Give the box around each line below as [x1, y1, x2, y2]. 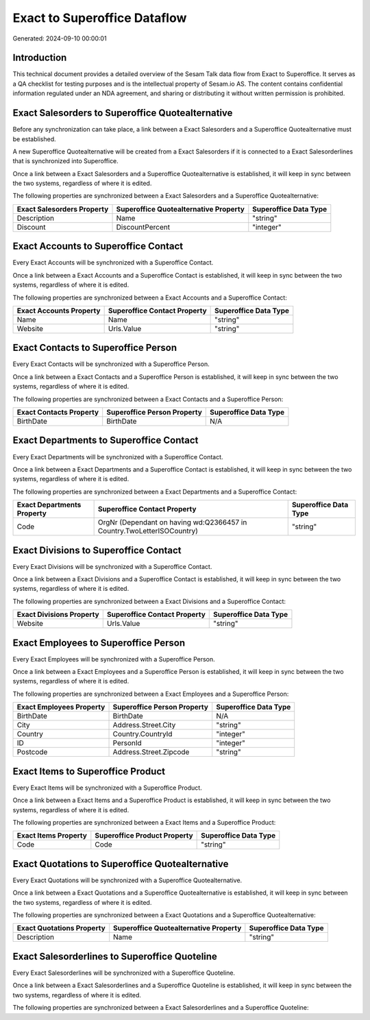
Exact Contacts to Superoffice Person [12, 342, 177, 354]
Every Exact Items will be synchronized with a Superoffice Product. [12, 784, 202, 792]
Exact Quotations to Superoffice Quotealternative [12, 858, 229, 870]
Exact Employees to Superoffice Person [12, 637, 186, 648]
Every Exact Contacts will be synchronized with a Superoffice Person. [12, 360, 210, 368]
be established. [12, 134, 56, 143]
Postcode [16, 747, 48, 757]
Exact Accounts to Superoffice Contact [12, 241, 184, 252]
